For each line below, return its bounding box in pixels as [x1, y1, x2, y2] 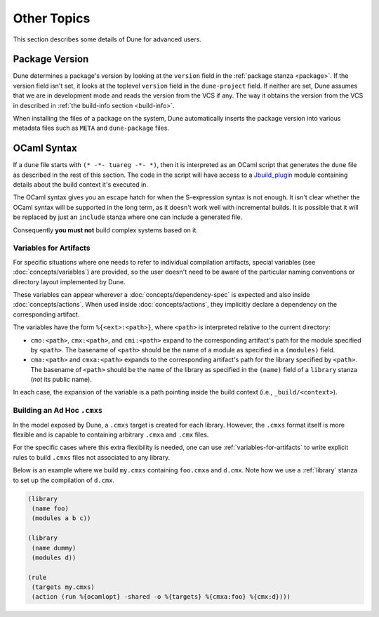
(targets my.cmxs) [32, 583, 95, 591]
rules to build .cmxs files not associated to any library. [13, 453, 171, 461]
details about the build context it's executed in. [13, 180, 149, 189]
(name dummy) [32, 544, 77, 552]
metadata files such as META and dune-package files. [13, 124, 170, 133]
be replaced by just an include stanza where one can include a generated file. [13, 213, 243, 221]
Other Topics [13, 11, 91, 26]
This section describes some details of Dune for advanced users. [13, 35, 201, 44]
